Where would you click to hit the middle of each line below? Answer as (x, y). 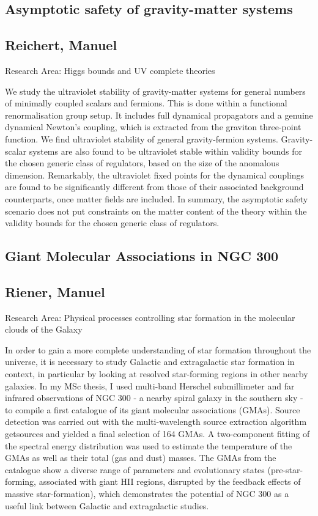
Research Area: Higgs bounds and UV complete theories (110, 70)
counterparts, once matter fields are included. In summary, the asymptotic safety (157, 198)
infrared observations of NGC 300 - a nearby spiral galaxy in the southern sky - (154, 398)
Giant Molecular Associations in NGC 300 (142, 256)
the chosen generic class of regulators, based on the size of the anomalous (142, 163)
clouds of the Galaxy (44, 329)
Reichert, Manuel (61, 45)
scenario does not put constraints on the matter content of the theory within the (156, 211)
